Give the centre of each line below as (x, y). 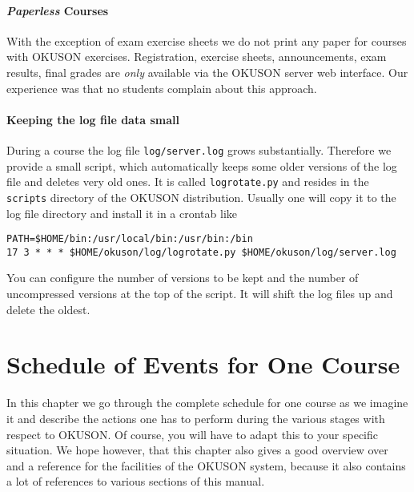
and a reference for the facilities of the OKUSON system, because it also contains (206, 465)
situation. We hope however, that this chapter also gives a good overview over (197, 450)
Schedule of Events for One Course (203, 364)
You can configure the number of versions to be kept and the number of (183, 278)
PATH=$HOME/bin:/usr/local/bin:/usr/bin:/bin (130, 239)
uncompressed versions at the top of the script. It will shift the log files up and (200, 294)
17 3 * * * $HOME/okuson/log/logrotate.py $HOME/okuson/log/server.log (201, 252)
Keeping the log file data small (93, 119)
